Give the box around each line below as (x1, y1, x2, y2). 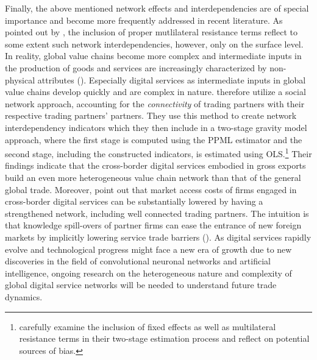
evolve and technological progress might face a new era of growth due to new (5, 242, 292, 255)
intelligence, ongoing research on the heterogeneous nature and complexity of (5, 266, 292, 279)
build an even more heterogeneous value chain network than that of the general (5, 171, 301, 183)
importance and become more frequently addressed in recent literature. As (5, 13, 283, 26)
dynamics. (5, 290, 43, 303)
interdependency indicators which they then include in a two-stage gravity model (5, 121, 307, 133)
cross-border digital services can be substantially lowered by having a (5, 195, 263, 208)
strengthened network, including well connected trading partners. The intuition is (5, 206, 309, 219)
